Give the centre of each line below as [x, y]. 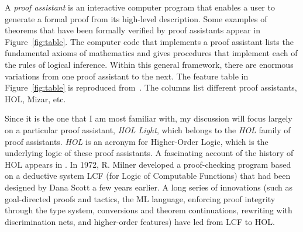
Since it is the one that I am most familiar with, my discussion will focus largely [149, 118]
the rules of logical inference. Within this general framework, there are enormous [149, 64]
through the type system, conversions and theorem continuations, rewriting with [149, 210]
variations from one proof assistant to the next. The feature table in [127, 76]
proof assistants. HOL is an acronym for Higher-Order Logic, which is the [137, 141]
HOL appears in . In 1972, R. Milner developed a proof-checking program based [148, 164]
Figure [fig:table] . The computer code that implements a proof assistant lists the [149, 41]
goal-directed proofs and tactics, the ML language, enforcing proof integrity [140, 198]
